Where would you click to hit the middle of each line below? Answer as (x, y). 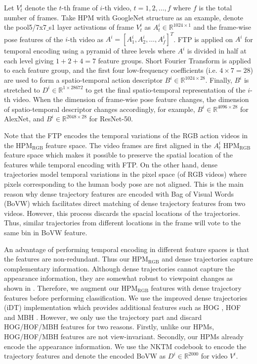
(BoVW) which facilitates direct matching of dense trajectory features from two (125, 203)
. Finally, (219, 80)
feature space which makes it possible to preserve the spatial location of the (118, 155)
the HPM (18, 145)
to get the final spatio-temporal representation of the (166, 89)
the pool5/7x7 (25, 27)
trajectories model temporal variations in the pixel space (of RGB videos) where (125, 174)
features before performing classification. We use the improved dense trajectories (126, 297)
